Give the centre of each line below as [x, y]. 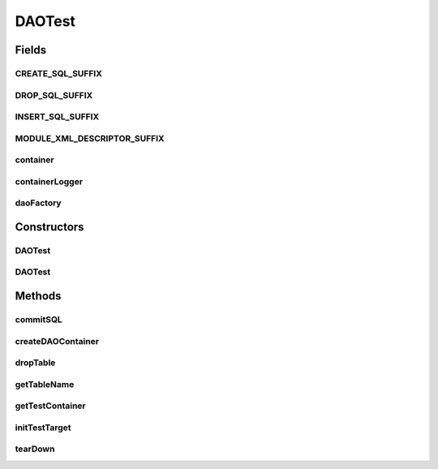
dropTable [35, 363]
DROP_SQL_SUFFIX [54, 95]
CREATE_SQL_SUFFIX [59, 73]
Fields [31, 50]
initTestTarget [43, 428]
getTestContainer [50, 406]
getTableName [45, 384]
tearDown [35, 449]
